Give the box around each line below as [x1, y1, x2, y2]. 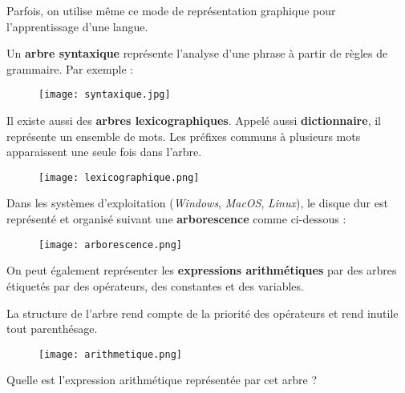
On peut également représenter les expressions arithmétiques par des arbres [6, 262, 397, 279]
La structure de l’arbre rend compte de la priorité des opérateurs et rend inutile [6, 304, 399, 321]
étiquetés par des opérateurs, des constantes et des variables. [6, 277, 304, 294]
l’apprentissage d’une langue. [6, 18, 148, 34]
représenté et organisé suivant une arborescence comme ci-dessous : [6, 211, 346, 227]
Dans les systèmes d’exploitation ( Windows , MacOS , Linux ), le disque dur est [6, 194, 388, 211]
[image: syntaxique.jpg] [38, 89, 171, 101]
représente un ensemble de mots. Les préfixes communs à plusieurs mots [6, 127, 361, 144]
